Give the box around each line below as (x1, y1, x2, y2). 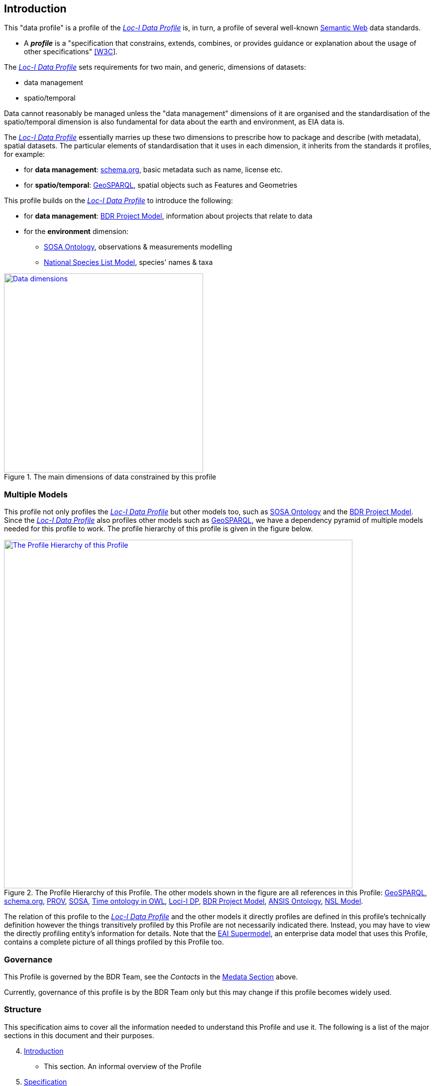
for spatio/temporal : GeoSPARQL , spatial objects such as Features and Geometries (24, 181, 298, 190)
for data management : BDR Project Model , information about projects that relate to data (24, 212, 313, 221)
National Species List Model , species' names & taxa (44, 258, 213, 267)
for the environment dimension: (24, 227, 129, 236)
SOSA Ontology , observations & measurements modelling (44, 242, 232, 251)
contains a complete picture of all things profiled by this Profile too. (4, 938, 224, 947)
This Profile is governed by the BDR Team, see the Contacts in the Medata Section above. (4, 972, 298, 981)
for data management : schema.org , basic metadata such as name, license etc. (24, 165, 283, 174)
